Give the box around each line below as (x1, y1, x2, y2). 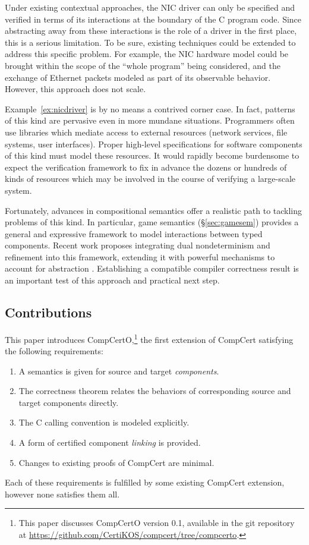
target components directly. (18, 396, 119, 408)
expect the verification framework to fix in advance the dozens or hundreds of (5, 160, 287, 173)
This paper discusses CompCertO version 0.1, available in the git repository (18, 516, 295, 529)
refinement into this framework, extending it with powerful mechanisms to (5, 250, 275, 263)
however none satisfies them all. (5, 487, 120, 500)
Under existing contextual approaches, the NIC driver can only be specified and (5, 1, 295, 13)
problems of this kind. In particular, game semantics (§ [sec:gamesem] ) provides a (5, 216, 299, 228)
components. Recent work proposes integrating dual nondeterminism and (5, 239, 270, 251)
